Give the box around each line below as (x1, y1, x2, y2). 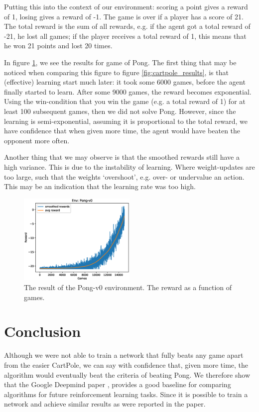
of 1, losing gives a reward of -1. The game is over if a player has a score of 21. (4, 11, 244, 21)
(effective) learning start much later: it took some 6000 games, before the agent (4, 77, 246, 87)
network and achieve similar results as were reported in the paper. (4, 399, 206, 409)
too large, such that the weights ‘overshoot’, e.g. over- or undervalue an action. (4, 171, 245, 182)
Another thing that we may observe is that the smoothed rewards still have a (4, 152, 240, 162)
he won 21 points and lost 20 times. (4, 40, 113, 51)
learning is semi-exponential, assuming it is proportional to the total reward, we (4, 115, 248, 126)
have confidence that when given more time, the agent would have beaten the (4, 125, 241, 136)
